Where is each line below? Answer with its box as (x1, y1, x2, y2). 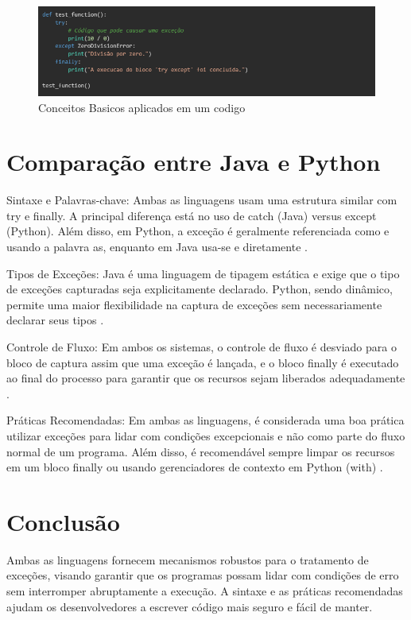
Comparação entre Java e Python (6, 145, 381, 178)
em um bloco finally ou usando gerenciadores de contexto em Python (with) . (6, 459, 383, 475)
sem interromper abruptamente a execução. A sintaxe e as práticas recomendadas (6, 583, 403, 599)
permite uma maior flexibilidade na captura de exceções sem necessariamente (6, 296, 382, 312)
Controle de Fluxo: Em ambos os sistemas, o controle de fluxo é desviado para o (6, 339, 397, 355)
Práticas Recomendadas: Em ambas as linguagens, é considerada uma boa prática (6, 412, 405, 428)
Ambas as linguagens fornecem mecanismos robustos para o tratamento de (6, 551, 369, 568)
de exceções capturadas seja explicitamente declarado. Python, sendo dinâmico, (6, 281, 393, 297)
